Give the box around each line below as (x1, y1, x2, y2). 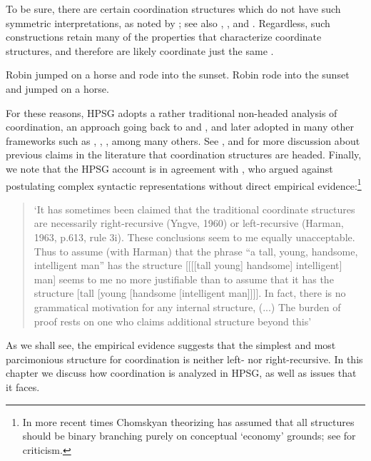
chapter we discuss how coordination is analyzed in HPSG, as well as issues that (6, 365, 357, 380)
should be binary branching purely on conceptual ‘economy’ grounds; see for (22, 428, 356, 443)
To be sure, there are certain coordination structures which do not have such (6, 1, 341, 16)
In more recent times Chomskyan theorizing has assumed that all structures (22, 414, 355, 429)
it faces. (6, 379, 40, 394)
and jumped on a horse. (6, 81, 109, 96)
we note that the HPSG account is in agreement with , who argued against (6, 161, 333, 176)
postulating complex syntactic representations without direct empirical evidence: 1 (6, 176, 362, 193)
